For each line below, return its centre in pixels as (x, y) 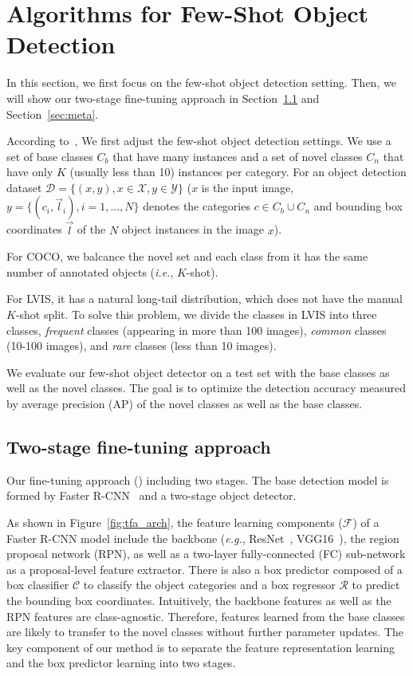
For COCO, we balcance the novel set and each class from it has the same (187, 256)
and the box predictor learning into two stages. (121, 663)
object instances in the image (193, 229)
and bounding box (358, 206)
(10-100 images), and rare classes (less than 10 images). (142, 346)
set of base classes (50, 156)
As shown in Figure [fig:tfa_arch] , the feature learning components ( (175, 523)
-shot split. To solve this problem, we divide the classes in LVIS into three (196, 314)
